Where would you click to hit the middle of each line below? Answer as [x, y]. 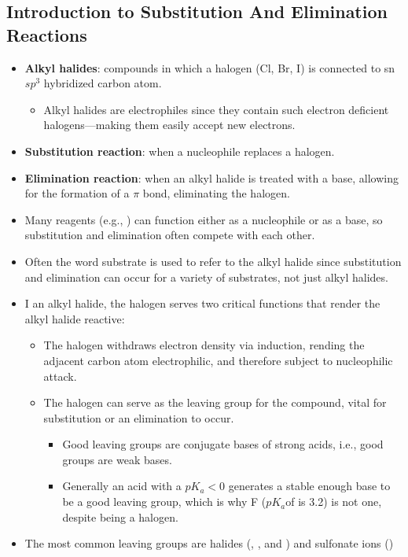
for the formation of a [77, 193]
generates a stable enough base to [309, 486]
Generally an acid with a [122, 486]
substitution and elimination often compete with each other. [170, 235]
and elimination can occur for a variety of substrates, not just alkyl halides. [206, 277]
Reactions [47, 34]
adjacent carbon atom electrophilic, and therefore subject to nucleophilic [218, 360]
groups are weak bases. [117, 459]
